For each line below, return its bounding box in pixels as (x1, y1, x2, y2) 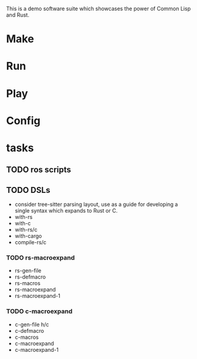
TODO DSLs (6, 185, 50, 195)
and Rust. (6, 11, 30, 18)
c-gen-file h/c (14, 321, 49, 328)
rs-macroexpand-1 (14, 292, 61, 299)
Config (6, 114, 40, 127)
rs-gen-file (14, 267, 42, 274)
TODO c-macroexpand (6, 307, 73, 316)
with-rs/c (14, 226, 37, 233)
